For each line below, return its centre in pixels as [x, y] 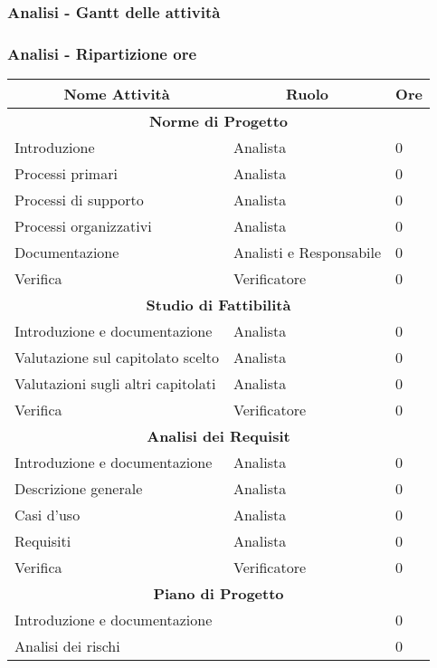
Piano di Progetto [218, 594]
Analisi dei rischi [67, 646]
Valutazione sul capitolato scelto [117, 358]
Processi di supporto [79, 200]
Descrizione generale [79, 489]
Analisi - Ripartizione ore [102, 53]
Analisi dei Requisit [218, 436]
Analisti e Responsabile [307, 253]
